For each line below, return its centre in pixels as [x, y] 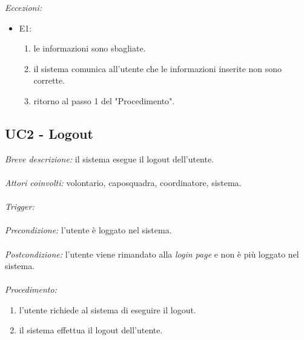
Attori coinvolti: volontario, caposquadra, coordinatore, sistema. [123, 182]
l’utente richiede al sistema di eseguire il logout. [107, 309]
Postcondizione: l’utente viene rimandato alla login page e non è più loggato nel [152, 254]
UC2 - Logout [49, 133]
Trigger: [20, 206]
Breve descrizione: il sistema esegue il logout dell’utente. [110, 158]
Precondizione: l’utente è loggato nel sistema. [88, 230]
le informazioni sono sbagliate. [90, 48]
